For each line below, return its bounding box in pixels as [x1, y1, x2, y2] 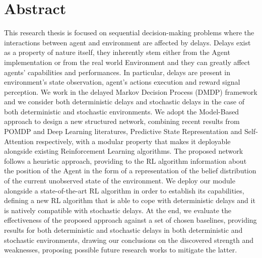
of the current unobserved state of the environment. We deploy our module [4, 175, 235, 186]
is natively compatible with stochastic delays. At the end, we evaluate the [4, 205, 231, 215]
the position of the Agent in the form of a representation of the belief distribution [4, 165, 256, 176]
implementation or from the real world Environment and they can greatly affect [4, 56, 250, 67]
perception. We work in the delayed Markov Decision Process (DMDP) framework [4, 86, 257, 97]
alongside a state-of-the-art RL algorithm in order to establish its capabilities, [4, 185, 244, 196]
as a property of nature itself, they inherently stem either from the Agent [4, 47, 230, 57]
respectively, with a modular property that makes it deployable [36, 136, 231, 146]
